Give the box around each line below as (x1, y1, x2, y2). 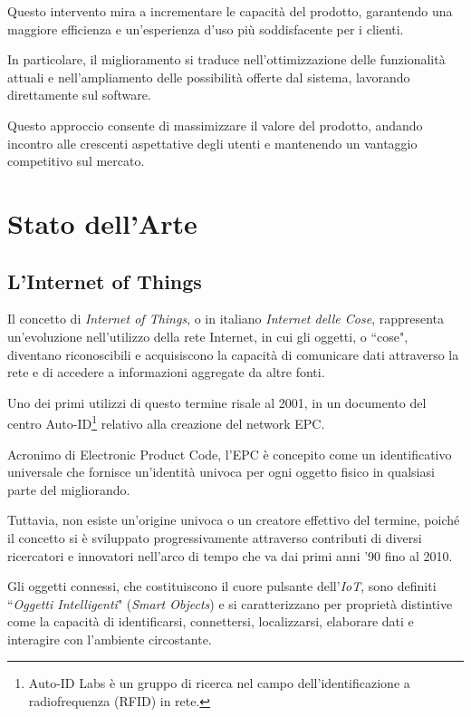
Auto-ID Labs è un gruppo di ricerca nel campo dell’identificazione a (28, 673, 410, 693)
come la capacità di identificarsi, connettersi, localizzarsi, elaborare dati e (7, 612, 414, 631)
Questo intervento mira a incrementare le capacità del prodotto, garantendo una (7, 2, 453, 20)
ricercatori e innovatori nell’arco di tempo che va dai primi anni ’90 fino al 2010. (7, 546, 453, 565)
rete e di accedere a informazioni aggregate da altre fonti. (7, 363, 325, 382)
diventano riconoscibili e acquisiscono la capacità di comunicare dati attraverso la (7, 344, 459, 363)
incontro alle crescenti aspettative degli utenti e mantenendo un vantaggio (7, 133, 418, 152)
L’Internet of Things (7, 266, 202, 295)
